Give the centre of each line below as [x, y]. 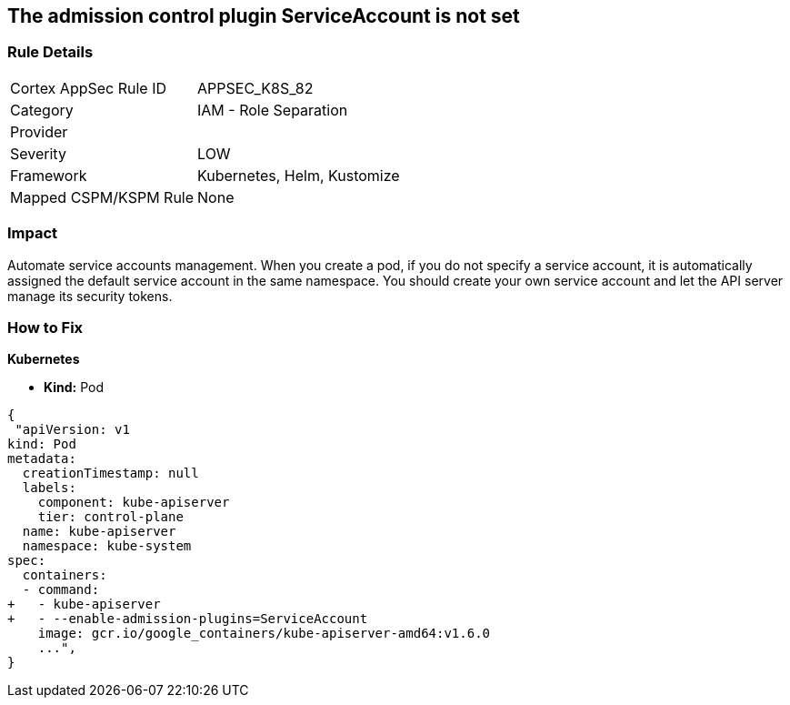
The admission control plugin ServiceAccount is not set [264, 16]
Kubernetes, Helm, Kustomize [299, 175]
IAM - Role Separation [273, 110]
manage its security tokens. [90, 296]
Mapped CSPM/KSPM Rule [102, 197]
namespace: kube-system [107, 546]
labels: [49, 488]
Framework [49, 175]
